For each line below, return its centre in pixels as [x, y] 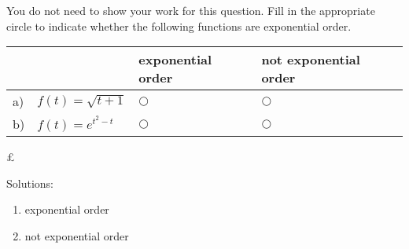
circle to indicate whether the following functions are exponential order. [179, 26]
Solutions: [30, 183]
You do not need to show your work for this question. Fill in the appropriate [191, 10]
